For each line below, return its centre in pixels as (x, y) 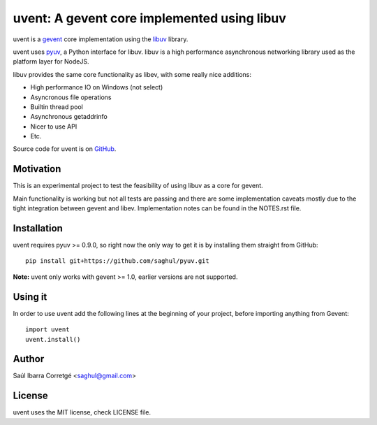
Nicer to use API (54, 127)
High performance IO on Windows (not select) (97, 87)
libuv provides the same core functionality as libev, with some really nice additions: (132, 74)
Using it (30, 297)
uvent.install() (53, 339)
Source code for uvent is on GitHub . (65, 149)
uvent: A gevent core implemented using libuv (149, 18)
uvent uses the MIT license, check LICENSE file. (82, 412)
